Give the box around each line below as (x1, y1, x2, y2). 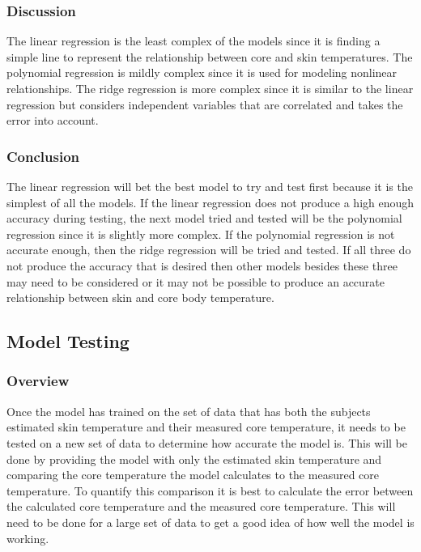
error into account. (6, 112, 99, 129)
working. (6, 529, 49, 546)
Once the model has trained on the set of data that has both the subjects (6, 402, 371, 419)
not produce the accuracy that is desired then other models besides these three (6, 257, 398, 274)
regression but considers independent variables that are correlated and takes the (6, 96, 403, 113)
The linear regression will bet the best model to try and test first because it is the (6, 178, 413, 194)
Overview (6, 371, 70, 391)
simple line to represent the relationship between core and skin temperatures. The (6, 48, 413, 65)
